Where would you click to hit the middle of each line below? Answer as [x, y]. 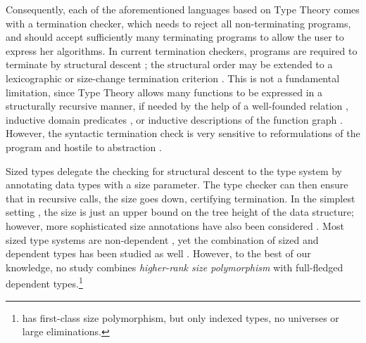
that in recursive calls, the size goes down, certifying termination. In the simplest [181, 198]
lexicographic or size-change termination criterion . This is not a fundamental [173, 78]
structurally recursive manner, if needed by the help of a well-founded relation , [177, 106]
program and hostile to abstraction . [84, 147]
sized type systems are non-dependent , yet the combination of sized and [162, 239]
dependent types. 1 [44, 282]
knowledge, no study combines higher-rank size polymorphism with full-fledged [175, 267]
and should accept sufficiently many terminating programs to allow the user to [175, 37]
